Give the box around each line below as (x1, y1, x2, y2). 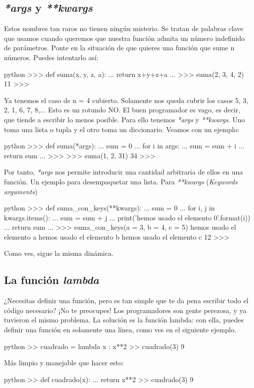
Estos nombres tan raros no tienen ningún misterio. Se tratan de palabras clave (4, 23, 244, 34)
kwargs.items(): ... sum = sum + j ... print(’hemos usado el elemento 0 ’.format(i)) (4, 212, 251, 222)
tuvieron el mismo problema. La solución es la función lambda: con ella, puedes (4, 315, 244, 325)
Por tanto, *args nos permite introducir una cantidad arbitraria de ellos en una (4, 167, 243, 177)
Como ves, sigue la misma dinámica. (4, 248, 113, 258)
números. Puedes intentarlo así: (4, 52, 99, 62)
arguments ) (4, 186, 37, 196)
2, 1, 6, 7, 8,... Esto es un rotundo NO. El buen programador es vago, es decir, (4, 105, 241, 115)
